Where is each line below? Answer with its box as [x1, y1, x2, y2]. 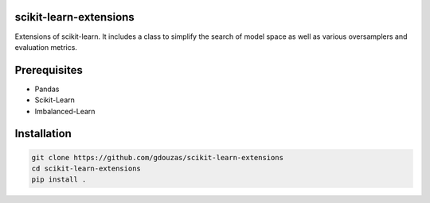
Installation [14, 127, 72, 140]
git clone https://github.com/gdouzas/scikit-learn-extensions [31, 153, 284, 162]
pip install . [31, 175, 87, 184]
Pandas [34, 84, 60, 94]
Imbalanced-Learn [34, 106, 96, 116]
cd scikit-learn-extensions [31, 163, 141, 173]
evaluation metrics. [14, 42, 77, 52]
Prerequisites [14, 63, 83, 77]
